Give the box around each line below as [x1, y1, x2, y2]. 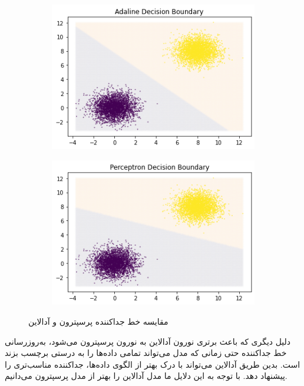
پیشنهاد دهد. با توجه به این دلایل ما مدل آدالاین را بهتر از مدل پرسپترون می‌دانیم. [5, 369, 288, 382]
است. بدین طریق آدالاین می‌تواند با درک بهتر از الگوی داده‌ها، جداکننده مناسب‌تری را [5, 358, 300, 370]
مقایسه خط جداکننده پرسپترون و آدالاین [28, 315, 168, 328]
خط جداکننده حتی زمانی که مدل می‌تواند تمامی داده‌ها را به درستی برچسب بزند [5, 347, 287, 359]
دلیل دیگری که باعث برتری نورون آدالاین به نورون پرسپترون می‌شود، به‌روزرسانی [5, 335, 291, 347]
